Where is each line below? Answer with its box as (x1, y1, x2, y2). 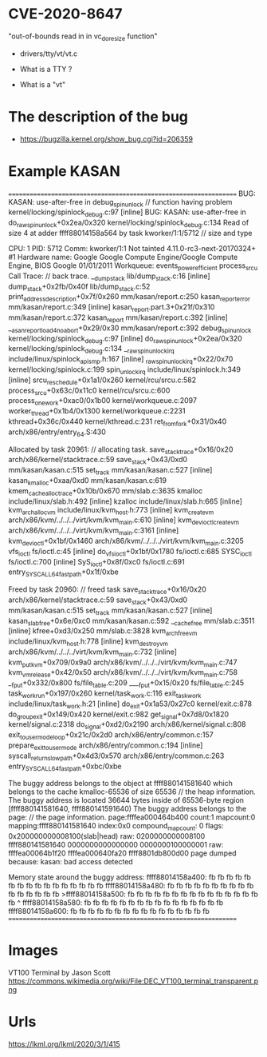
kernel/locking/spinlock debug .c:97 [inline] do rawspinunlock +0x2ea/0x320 (8, 333, 243, 345)
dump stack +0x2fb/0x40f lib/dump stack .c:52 (8, 281, 151, 293)
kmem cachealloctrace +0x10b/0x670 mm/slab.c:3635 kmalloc (8, 485, 203, 497)
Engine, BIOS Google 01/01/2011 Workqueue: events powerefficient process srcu (8, 261, 258, 272)
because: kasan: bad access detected (8, 857, 133, 867)
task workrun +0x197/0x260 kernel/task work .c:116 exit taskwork (8, 688, 202, 700)
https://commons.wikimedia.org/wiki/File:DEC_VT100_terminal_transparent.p (8, 976, 259, 986)
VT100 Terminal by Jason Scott (8, 968, 112, 978)
